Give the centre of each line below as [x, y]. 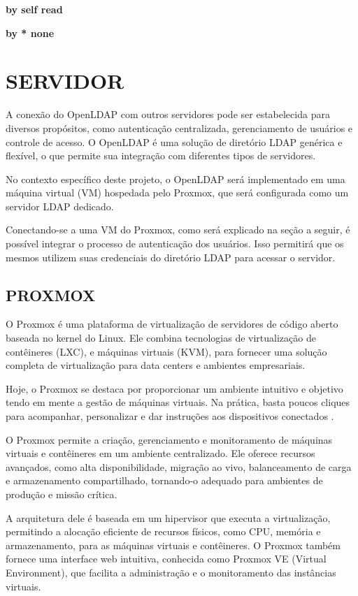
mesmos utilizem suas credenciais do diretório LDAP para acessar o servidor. [171, 257]
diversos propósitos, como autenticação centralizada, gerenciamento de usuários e [179, 128]
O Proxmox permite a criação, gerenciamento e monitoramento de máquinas [169, 439]
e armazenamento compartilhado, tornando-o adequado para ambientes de [164, 480]
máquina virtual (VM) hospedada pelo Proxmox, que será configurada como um [177, 192]
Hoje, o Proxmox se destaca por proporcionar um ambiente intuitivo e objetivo [174, 388]
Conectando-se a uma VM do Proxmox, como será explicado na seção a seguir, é [178, 230]
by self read [34, 9]
